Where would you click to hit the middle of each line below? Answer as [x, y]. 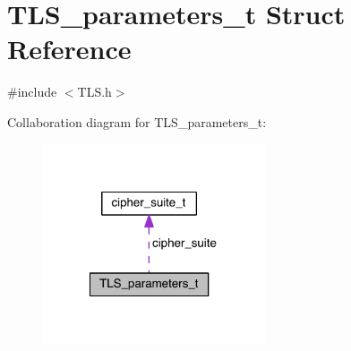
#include [32, 92]
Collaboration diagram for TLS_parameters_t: [137, 121]
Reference [69, 49]
